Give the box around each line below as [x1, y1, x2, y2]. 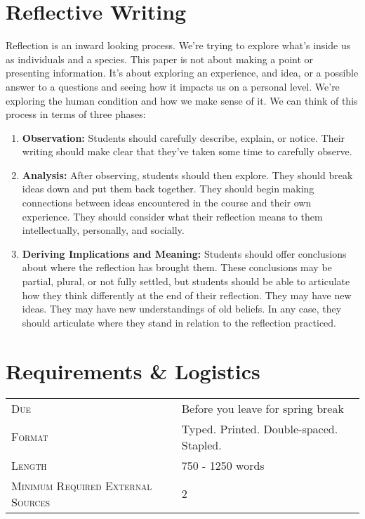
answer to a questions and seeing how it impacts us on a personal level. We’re [6, 79, 340, 93]
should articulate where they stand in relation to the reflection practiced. [22, 315, 336, 329]
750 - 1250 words [181, 456, 265, 473]
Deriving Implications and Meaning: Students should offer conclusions [22, 246, 347, 261]
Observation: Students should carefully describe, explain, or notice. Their [22, 130, 345, 145]
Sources [11, 493, 51, 510]
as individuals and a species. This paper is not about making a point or [6, 51, 314, 66]
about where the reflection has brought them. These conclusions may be [22, 260, 332, 275]
